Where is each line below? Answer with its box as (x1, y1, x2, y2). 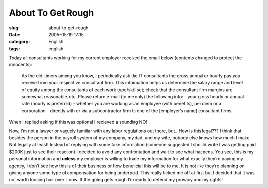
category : (9, 39, 30, 45)
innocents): (9, 62, 32, 67)
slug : (9, 25, 20, 31)
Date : (9, 31, 21, 37)
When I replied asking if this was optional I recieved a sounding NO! (9, 119, 147, 125)
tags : (9, 45, 20, 52)
